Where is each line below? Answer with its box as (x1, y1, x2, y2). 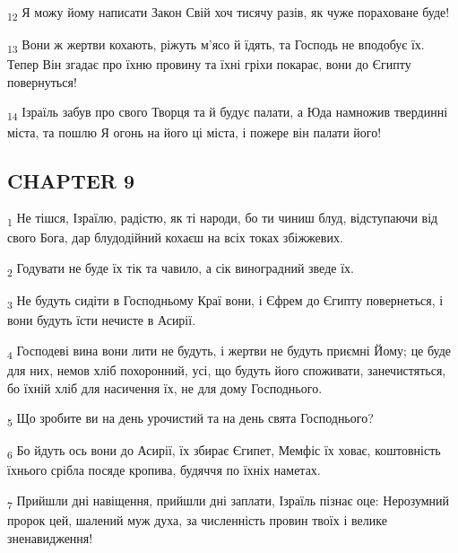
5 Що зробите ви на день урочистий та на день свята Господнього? (7, 408, 374, 430)
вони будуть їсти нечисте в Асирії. (7, 311, 196, 329)
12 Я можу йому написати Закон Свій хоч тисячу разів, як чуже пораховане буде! (7, 3, 450, 23)
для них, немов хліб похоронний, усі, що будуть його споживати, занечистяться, (7, 361, 446, 380)
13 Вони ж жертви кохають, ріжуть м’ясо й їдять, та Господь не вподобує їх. (7, 35, 425, 56)
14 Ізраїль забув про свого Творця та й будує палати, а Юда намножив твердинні (7, 102, 448, 124)
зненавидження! (7, 528, 93, 547)
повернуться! (7, 72, 77, 91)
